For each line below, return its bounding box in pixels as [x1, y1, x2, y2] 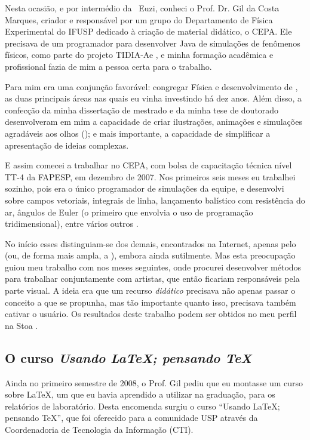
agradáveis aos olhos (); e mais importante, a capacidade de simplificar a [5, 127, 271, 139]
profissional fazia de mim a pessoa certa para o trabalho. [5, 60, 212, 72]
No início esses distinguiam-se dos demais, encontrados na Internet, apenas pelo [5, 237, 296, 250]
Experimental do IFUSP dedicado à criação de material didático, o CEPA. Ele [5, 25, 292, 38]
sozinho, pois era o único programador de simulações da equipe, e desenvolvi [5, 182, 284, 195]
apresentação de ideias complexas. [5, 139, 129, 151]
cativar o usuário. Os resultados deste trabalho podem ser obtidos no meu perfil [5, 307, 297, 320]
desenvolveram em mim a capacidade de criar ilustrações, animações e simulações [5, 115, 302, 128]
